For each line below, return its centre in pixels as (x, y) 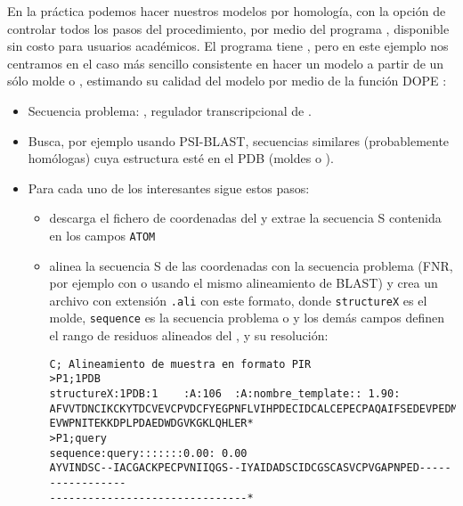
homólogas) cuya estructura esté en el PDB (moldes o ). (181, 158)
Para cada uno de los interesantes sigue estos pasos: (169, 188)
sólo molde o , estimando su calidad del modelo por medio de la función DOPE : (227, 81)
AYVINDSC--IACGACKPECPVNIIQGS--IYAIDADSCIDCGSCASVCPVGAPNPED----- (250, 468)
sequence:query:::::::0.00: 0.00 (148, 453)
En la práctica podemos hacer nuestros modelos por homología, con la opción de (227, 11)
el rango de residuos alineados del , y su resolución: (189, 335)
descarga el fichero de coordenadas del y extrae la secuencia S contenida (245, 218)
